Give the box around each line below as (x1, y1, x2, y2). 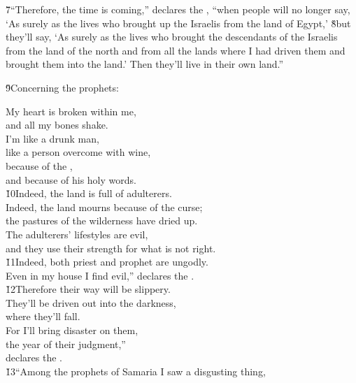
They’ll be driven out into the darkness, (6, 295, 176, 310)
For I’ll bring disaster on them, (6, 323, 138, 338)
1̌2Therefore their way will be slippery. (6, 282, 171, 296)
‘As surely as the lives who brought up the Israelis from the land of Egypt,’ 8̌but (6, 15, 351, 30)
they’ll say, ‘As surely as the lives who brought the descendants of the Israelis (6, 29, 338, 44)
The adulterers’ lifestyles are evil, (6, 226, 148, 241)
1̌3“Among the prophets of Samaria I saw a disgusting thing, (6, 363, 266, 378)
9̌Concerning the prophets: (6, 80, 119, 94)
